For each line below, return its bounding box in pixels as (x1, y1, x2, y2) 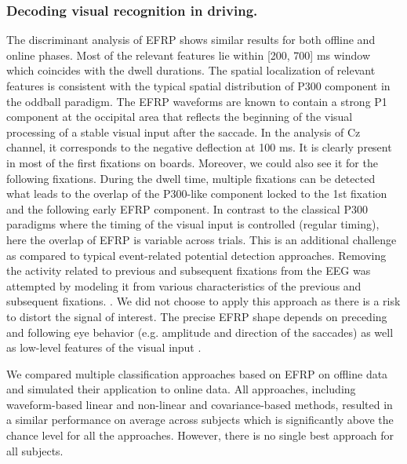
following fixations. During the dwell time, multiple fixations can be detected (6, 170, 376, 186)
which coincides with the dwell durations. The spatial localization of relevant (6, 62, 376, 79)
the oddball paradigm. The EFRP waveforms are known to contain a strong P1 (6, 93, 387, 109)
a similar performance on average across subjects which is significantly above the (6, 411, 394, 428)
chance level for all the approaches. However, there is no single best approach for (6, 427, 394, 444)
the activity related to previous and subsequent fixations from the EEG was (6, 262, 371, 279)
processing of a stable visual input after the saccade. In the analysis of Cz (6, 123, 361, 140)
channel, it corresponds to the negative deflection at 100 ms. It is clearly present (6, 139, 392, 155)
